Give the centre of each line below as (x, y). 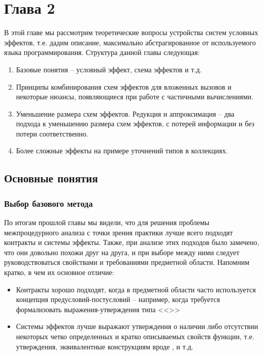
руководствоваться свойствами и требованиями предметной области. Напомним (127, 262)
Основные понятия (51, 178)
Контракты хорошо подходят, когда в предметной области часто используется (136, 289)
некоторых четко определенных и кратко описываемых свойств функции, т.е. (135, 336)
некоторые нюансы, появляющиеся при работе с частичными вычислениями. (135, 97)
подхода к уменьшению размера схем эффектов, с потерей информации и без (135, 124)
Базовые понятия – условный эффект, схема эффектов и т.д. (109, 69)
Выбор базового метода (48, 203)
